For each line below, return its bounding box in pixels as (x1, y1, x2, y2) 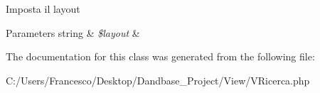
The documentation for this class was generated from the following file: (6, 49, 315, 64)
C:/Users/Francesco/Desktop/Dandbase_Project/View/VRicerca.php (6, 72, 310, 87)
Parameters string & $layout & (6, 25, 140, 40)
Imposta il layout (6, 1, 80, 16)
